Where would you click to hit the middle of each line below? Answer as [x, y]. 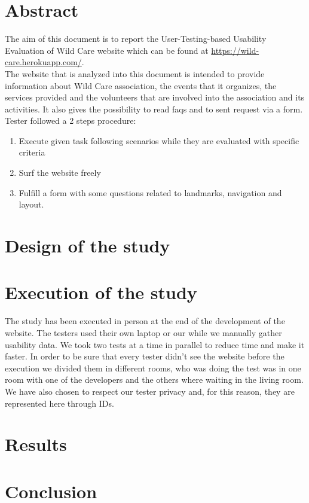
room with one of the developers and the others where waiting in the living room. [154, 379]
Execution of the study [101, 292]
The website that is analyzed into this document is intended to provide [135, 73]
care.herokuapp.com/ [43, 62]
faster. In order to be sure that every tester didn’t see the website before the [145, 356]
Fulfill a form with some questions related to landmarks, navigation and [150, 192]
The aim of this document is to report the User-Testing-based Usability [136, 39]
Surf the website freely [60, 173]
